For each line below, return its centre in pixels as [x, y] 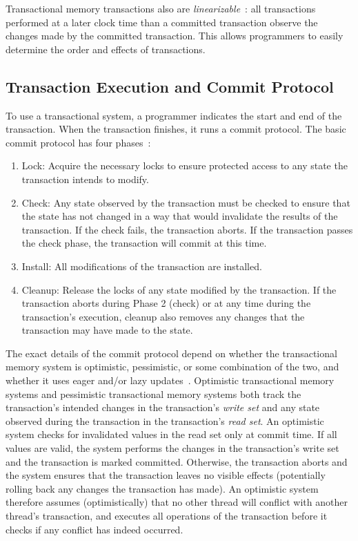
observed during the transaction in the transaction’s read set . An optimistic [165, 420]
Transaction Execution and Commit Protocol [170, 86]
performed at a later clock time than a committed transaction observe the [162, 22]
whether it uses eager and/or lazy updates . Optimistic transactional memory [170, 380]
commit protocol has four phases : [78, 142]
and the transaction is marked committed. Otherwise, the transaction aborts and [177, 461]
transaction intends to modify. [85, 179]
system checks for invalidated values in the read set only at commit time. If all [171, 434]
